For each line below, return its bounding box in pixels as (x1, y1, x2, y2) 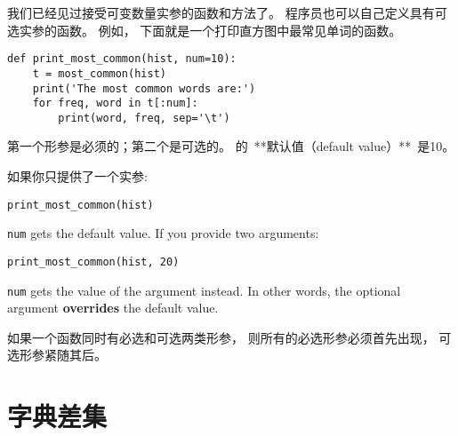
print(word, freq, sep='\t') (58, 111, 230, 124)
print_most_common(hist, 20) (7, 255, 180, 268)
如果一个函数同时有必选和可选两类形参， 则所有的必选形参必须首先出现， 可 (7, 328, 452, 346)
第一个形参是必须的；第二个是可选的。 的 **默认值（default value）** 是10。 (7, 137, 455, 155)
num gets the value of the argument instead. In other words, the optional (7, 281, 401, 299)
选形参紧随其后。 (7, 345, 107, 364)
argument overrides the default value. (7, 298, 219, 317)
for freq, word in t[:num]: (32, 97, 198, 110)
